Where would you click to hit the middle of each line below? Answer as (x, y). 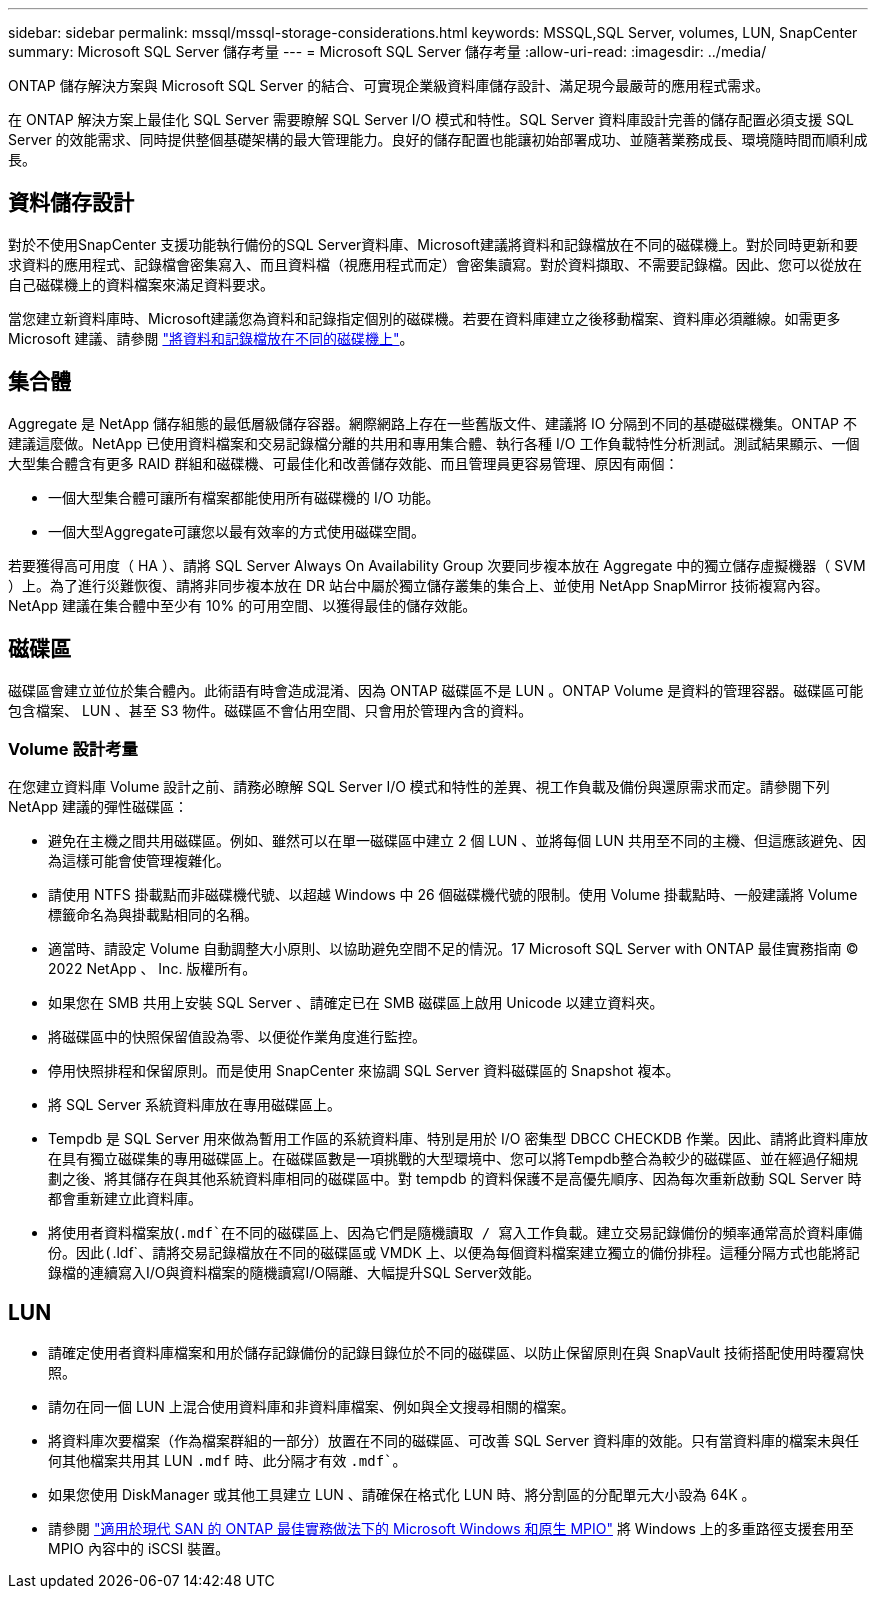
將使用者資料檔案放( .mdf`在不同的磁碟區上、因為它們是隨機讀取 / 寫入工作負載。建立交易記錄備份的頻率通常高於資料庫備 (455, 1233)
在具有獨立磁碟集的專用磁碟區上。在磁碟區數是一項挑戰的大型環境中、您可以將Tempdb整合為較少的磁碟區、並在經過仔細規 (453, 1159)
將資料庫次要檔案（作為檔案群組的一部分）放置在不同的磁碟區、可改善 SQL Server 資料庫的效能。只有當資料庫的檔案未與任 (454, 1441)
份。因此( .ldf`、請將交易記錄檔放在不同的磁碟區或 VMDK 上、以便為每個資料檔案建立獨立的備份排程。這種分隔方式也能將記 (454, 1253)
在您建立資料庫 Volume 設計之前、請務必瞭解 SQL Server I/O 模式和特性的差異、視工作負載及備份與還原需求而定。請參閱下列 (419, 787)
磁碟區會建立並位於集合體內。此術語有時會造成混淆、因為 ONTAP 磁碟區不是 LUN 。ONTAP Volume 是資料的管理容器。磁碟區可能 (436, 690)
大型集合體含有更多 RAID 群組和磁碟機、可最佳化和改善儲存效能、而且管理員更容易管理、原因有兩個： (343, 463)
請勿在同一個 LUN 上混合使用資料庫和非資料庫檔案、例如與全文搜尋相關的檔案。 (311, 1407)
